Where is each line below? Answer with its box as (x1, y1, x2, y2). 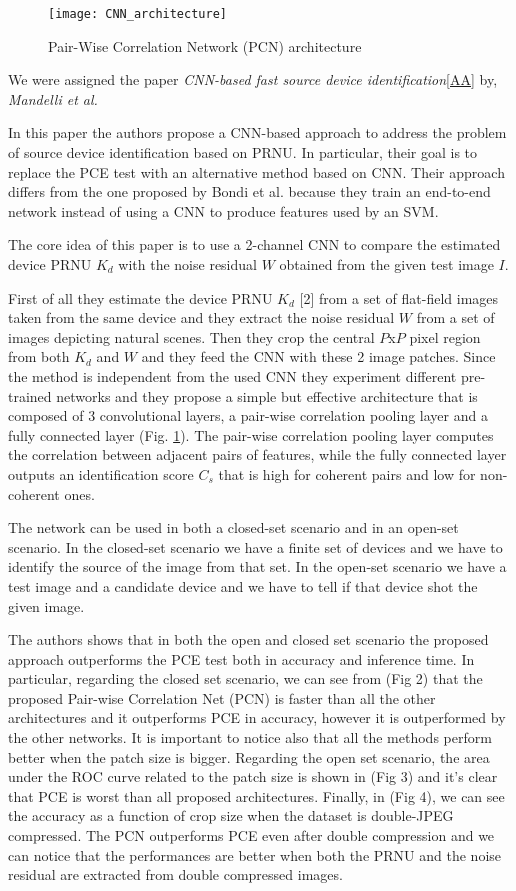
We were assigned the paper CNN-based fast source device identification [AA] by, (8, 69, 498, 90)
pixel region (409, 326, 481, 347)
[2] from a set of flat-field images (299, 287, 499, 308)
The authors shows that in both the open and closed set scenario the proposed (8, 629, 489, 650)
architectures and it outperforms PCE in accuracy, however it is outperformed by (8, 707, 506, 728)
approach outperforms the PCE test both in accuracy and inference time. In (8, 648, 475, 669)
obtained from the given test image (279, 254, 494, 274)
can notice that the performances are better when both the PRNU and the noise (8, 844, 502, 865)
